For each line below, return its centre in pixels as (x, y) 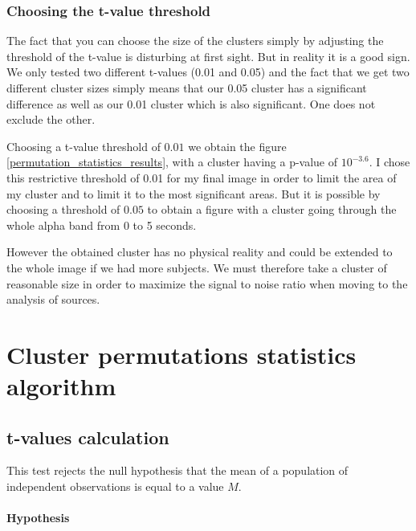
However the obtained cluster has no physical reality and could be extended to (200, 252)
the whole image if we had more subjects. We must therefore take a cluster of (197, 267)
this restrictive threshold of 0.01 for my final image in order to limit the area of (202, 177)
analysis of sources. (53, 299)
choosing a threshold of (63, 209)
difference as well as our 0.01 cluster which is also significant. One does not (191, 103)
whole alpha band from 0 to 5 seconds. (102, 225)
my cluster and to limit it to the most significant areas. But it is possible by (194, 193)
